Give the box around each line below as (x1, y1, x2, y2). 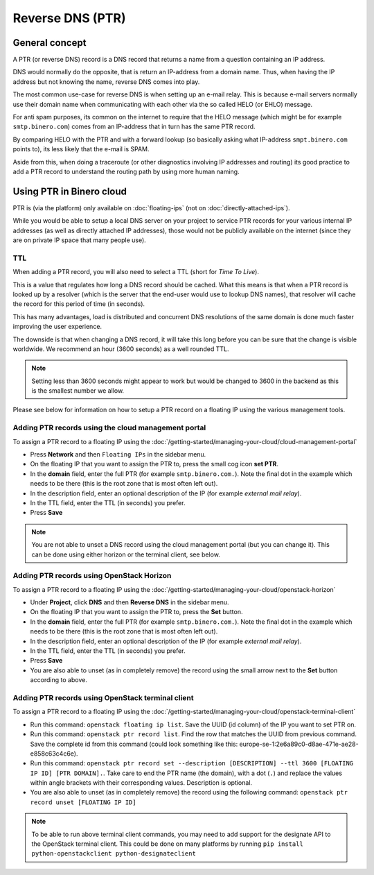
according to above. (30, 676, 88, 684)
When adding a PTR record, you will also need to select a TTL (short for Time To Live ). (12, 268, 260, 276)
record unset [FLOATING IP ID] (30, 798, 136, 806)
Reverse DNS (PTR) (12, 10, 126, 26)
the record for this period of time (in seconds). (12, 300, 145, 308)
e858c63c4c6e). (30, 749, 78, 758)
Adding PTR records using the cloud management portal (12, 423, 206, 433)
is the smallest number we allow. (31, 386, 125, 395)
